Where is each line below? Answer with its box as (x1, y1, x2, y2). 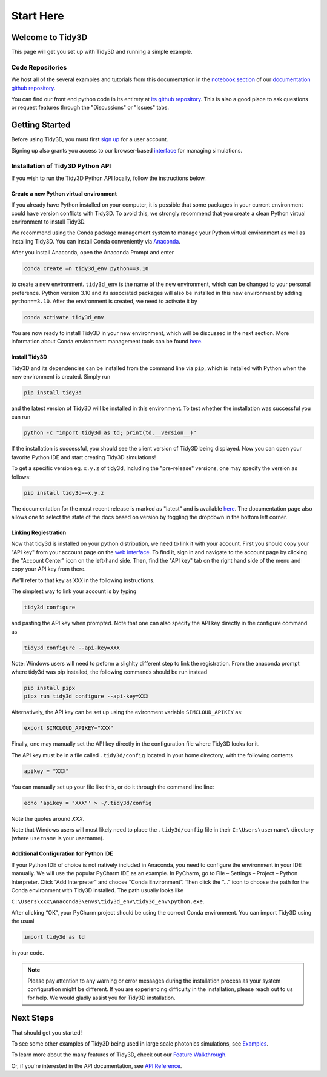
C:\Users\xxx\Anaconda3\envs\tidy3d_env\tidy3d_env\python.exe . (11, 898, 205, 905)
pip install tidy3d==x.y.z (24, 489, 104, 496)
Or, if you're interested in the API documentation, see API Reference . (11, 1062, 182, 1069)
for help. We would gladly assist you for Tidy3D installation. (27, 994, 176, 1001)
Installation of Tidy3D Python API (11, 162, 111, 170)
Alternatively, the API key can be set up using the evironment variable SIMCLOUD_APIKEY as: (11, 709, 243, 716)
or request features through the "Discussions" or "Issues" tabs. (11, 104, 170, 111)
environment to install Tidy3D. (11, 218, 86, 225)
